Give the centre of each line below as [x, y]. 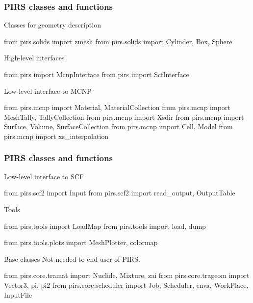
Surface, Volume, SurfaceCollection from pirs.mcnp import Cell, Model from [118, 126]
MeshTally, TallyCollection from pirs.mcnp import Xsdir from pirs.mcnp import [124, 117]
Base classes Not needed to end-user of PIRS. [72, 259]
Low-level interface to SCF [44, 176]
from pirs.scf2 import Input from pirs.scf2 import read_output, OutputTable [120, 193]
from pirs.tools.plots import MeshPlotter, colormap [81, 242]
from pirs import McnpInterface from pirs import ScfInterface [97, 74]
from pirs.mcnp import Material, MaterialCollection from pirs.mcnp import [117, 107]
